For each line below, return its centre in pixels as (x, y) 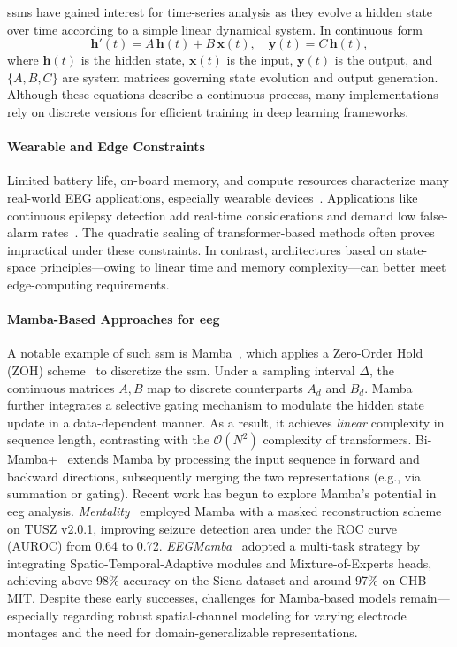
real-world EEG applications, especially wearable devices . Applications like (213, 197)
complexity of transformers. (337, 439)
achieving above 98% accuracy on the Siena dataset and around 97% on (202, 580)
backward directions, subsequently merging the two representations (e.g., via (214, 476)
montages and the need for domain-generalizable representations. (183, 632)
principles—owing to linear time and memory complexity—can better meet (243, 267)
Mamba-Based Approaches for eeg (114, 319)
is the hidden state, (133, 60)
